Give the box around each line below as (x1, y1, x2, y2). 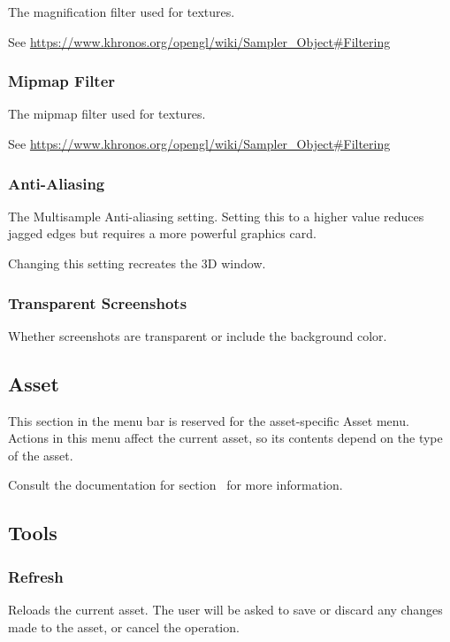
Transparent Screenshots (8, 291, 187, 313)
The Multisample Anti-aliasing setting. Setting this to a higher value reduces (8, 206, 424, 225)
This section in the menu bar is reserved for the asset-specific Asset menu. (8, 411, 409, 429)
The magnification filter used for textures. (8, 3, 235, 20)
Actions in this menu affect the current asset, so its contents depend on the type (8, 429, 443, 447)
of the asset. (8, 445, 73, 464)
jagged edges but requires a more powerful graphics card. (8, 224, 317, 243)
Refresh (8, 565, 64, 587)
